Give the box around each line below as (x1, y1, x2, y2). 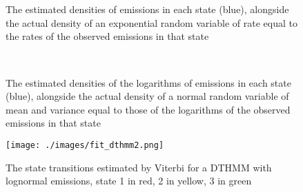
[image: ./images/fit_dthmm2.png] (6, 140, 164, 150)
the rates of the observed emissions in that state (6, 29, 209, 43)
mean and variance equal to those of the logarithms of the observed (6, 102, 291, 116)
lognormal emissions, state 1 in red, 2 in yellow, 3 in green (6, 173, 252, 188)
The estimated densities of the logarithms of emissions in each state (6, 75, 291, 89)
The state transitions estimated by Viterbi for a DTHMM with (6, 160, 272, 174)
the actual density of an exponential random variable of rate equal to (6, 15, 297, 30)
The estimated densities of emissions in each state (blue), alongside (6, 2, 289, 17)
